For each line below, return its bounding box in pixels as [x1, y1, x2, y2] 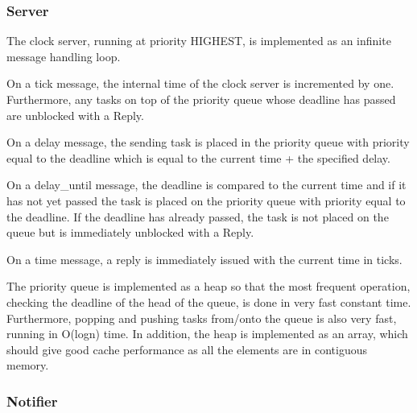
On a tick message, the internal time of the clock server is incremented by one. [6, 75, 394, 92]
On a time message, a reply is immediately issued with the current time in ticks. [6, 250, 403, 267]
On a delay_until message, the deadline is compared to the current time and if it [6, 176, 407, 193]
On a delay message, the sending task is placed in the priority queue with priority [6, 134, 410, 151]
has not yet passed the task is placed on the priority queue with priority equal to [6, 192, 406, 209]
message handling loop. [6, 47, 121, 64]
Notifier [6, 390, 58, 411]
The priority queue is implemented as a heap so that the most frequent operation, [6, 278, 411, 295]
